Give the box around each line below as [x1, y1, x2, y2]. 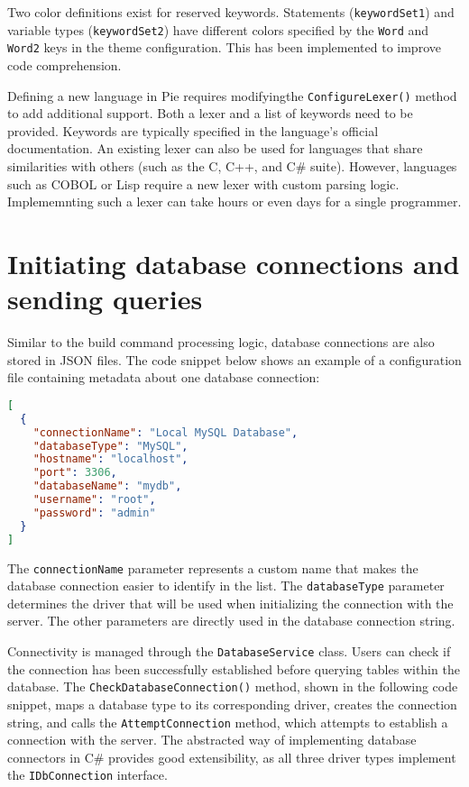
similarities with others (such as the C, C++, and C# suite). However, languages [7, 157, 457, 175]
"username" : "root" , [32, 493, 156, 506]
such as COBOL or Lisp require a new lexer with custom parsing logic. [7, 174, 400, 193]
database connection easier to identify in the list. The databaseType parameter [7, 576, 445, 595]
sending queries [7, 280, 203, 317]
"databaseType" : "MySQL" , [32, 439, 189, 453]
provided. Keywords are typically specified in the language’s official [7, 121, 379, 140]
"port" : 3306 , [32, 466, 117, 480]
